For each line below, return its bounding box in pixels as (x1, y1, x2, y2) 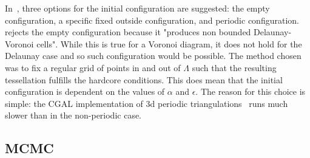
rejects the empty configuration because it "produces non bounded (5, 26, 251, 38)
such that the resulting (192, 61, 277, 74)
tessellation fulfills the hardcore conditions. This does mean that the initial (5, 73, 283, 86)
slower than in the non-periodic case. (5, 109, 142, 122)
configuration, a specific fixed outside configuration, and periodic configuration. (5, 13, 299, 26)
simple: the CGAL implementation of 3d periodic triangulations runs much (5, 97, 288, 109)
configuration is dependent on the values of (5, 85, 165, 98)
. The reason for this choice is (195, 85, 306, 98)
